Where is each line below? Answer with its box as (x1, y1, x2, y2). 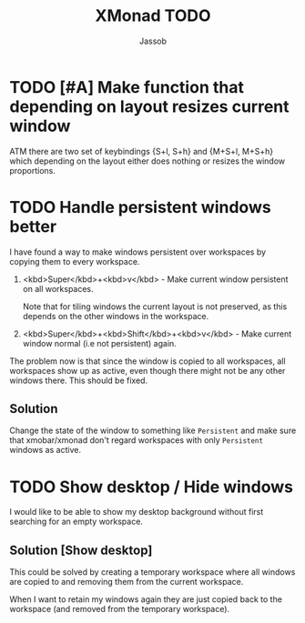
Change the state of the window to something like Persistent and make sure (9, 425, 297, 437)
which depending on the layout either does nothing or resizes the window (9, 156, 286, 166)
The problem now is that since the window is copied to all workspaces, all (9, 356, 286, 367)
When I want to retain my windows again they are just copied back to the (9, 594, 282, 605)
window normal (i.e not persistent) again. (22, 337, 178, 348)
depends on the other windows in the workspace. (22, 310, 209, 321)
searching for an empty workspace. (9, 516, 144, 528)
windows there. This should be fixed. (9, 375, 148, 386)
